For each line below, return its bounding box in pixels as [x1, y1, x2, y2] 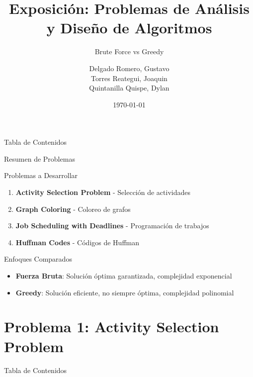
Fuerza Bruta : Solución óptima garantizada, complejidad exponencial [15, 271, 232, 281]
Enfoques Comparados [4, 254, 72, 264]
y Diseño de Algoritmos [46, 17, 212, 38]
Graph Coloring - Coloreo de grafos [15, 203, 131, 214]
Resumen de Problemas [4, 153, 75, 164]
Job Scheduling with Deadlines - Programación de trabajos [15, 220, 209, 231]
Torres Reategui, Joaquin [91, 73, 168, 83]
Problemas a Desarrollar [4, 170, 78, 181]
